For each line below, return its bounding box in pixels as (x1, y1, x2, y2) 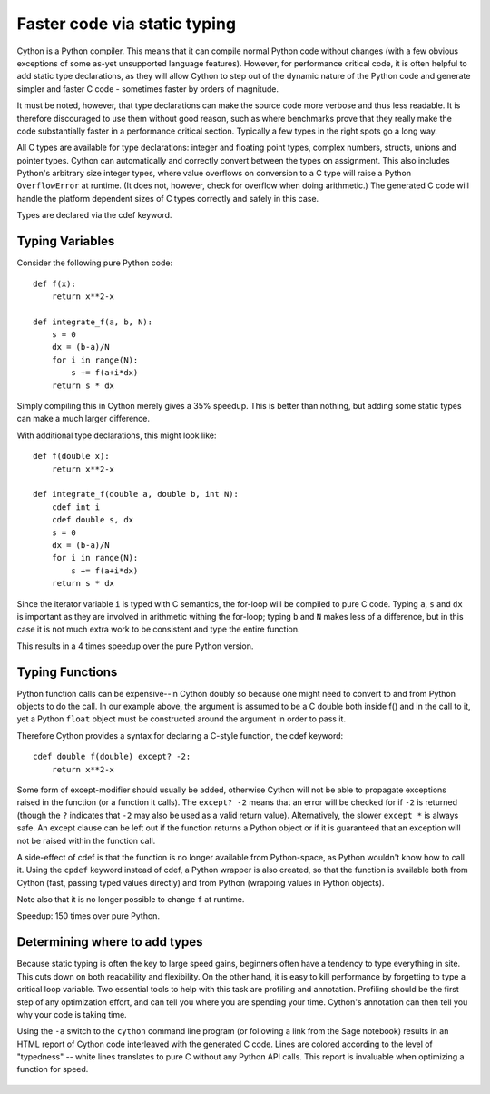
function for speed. (16, 1064, 89, 1075)
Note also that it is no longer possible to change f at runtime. (16, 894, 245, 905)
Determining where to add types (16, 934, 203, 950)
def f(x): (33, 278, 76, 289)
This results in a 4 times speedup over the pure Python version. (16, 641, 254, 651)
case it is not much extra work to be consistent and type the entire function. (16, 623, 300, 635)
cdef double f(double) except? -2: (33, 751, 191, 762)
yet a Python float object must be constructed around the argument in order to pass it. (16, 713, 347, 724)
